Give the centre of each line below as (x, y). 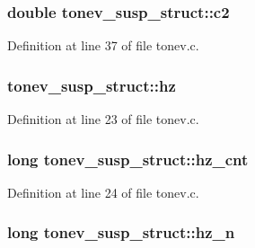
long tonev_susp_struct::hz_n (121, 232)
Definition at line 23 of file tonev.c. (103, 119)
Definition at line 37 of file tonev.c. (103, 45)
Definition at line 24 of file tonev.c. (103, 192)
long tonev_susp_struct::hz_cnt (128, 159)
